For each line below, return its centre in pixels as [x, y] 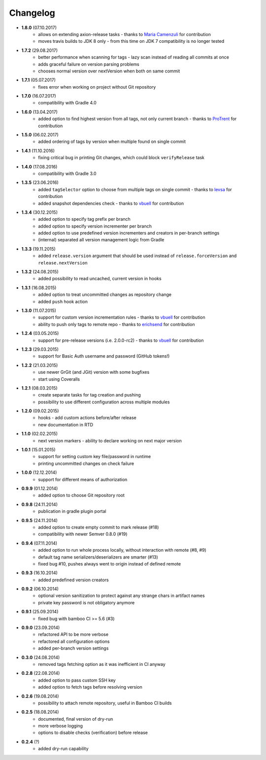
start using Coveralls [59, 379]
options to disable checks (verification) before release [93, 733]
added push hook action [63, 301]
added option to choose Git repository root [82, 496]
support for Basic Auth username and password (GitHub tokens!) [104, 356]
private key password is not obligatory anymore [86, 602]
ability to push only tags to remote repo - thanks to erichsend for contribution [116, 324]
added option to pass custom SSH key [77, 680]
